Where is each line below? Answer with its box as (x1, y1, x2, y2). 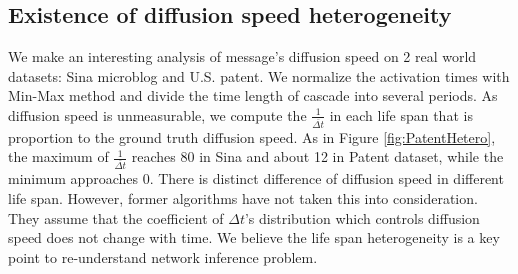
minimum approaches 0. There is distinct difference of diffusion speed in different (8, 168, 504, 189)
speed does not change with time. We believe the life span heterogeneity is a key (8, 227, 500, 248)
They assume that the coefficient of (8, 207, 224, 228)
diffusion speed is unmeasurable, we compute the (8, 104, 307, 125)
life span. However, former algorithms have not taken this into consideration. (8, 187, 478, 208)
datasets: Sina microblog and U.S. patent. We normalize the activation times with (8, 65, 510, 86)
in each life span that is (329, 104, 473, 125)
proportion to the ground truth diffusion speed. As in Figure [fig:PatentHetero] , (8, 126, 496, 147)
